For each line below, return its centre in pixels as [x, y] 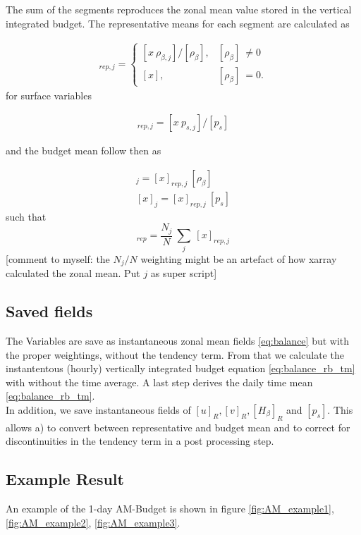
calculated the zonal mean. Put [73, 273]
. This [340, 409]
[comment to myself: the [58, 258]
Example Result [65, 479]
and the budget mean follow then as [84, 150]
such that [26, 216]
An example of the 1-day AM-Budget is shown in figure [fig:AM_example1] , [170, 509]
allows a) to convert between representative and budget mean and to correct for [178, 427]
